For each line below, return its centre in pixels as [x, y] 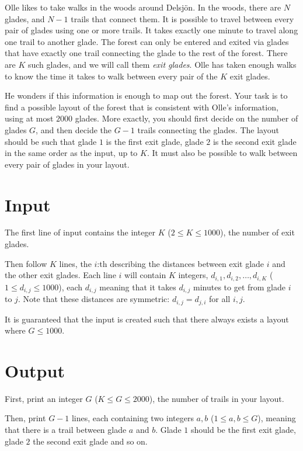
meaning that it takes [138, 287]
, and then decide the [74, 129]
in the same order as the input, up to [71, 153]
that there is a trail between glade [66, 430]
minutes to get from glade [239, 287]
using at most [29, 118]
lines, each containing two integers [133, 418]
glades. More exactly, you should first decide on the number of [187, 118]
